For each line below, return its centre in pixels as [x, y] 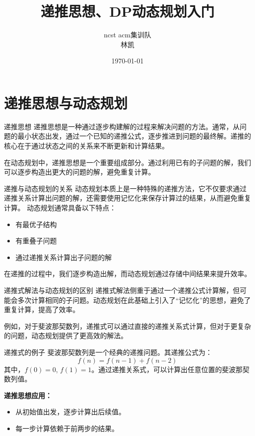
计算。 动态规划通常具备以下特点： [60, 207]
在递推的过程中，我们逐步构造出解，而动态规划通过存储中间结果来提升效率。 [127, 274]
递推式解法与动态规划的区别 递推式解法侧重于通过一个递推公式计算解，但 [122, 290]
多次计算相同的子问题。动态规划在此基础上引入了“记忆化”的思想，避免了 [134, 300]
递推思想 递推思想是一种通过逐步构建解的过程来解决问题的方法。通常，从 [122, 126]
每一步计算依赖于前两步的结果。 [67, 428]
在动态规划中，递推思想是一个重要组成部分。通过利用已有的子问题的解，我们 [127, 162]
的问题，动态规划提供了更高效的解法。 [66, 335]
